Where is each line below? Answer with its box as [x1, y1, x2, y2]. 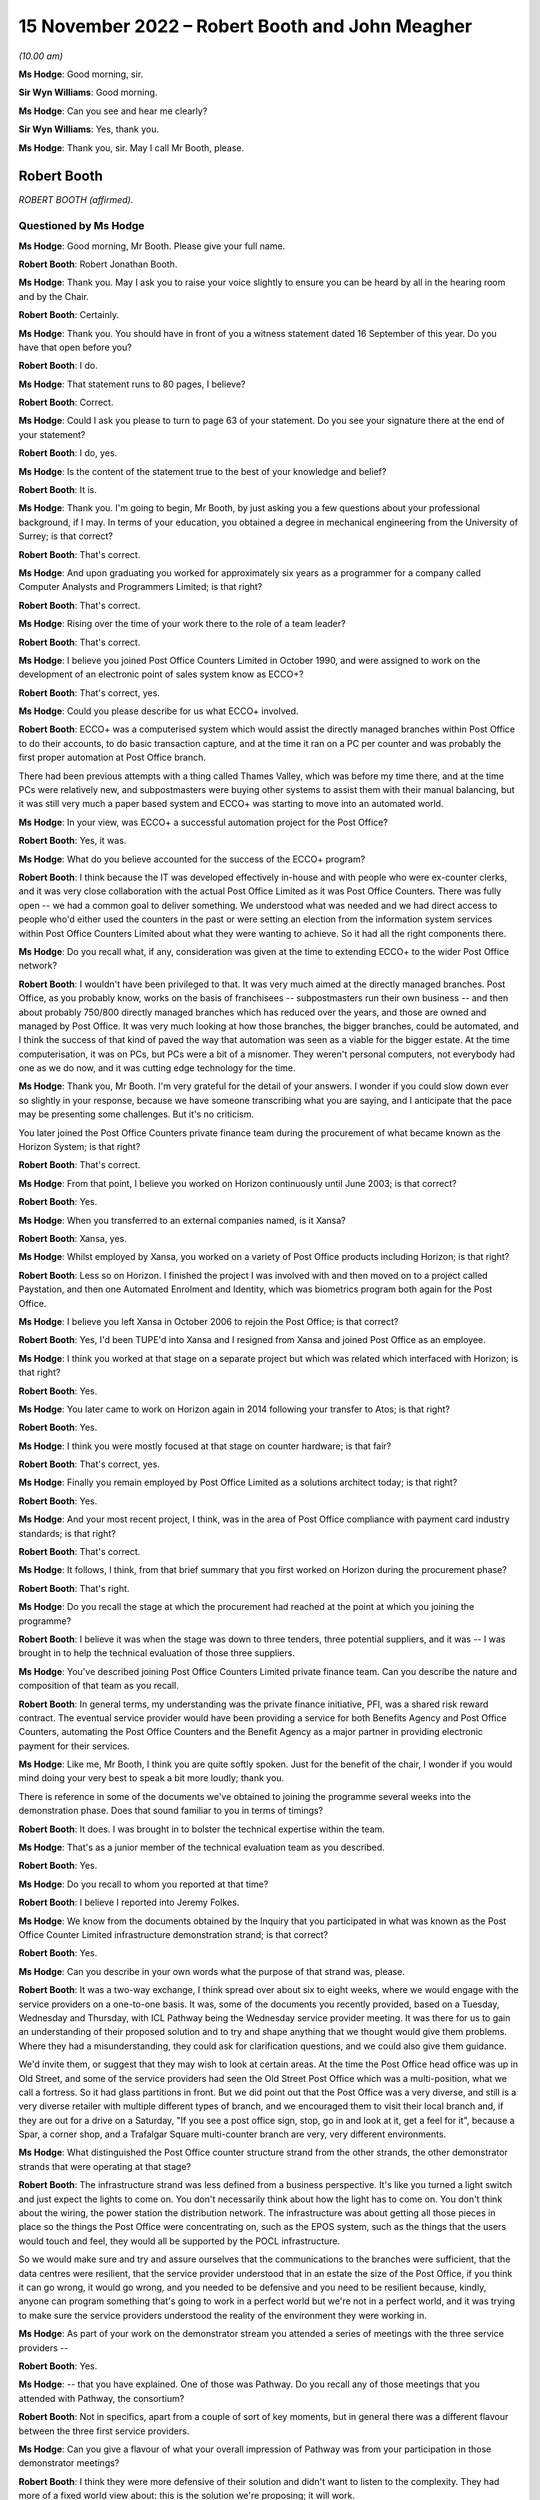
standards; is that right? [18, 1527, 117, 1539]
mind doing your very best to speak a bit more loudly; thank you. [18, 1772, 285, 1784]
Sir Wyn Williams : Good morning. [18, 86, 158, 99]
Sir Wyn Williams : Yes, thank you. [18, 123, 160, 135]
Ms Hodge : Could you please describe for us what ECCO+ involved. [18, 705, 299, 717]
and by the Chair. [18, 290, 89, 302]
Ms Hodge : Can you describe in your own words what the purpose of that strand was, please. [18, 1965, 405, 1977]
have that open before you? [18, 341, 132, 353]
